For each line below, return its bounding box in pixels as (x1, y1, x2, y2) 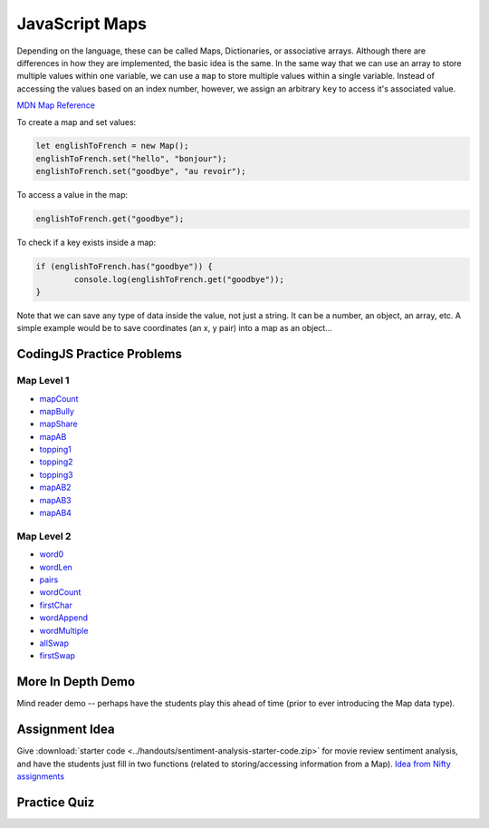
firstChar (39, 599, 72, 610)
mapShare (39, 418, 79, 430)
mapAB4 (39, 508, 72, 519)
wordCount (39, 587, 81, 598)
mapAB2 (39, 482, 72, 493)
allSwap (39, 638, 70, 648)
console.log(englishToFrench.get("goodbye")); (73, 274, 284, 285)
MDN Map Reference (16, 100, 95, 111)
